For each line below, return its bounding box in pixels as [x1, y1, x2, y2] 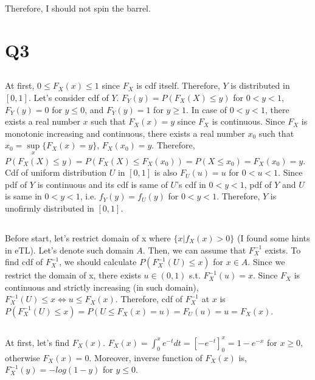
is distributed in [230, 79, 290, 92]
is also [154, 166, 178, 179]
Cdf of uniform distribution [5, 166, 107, 179]
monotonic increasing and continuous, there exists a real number [5, 126, 245, 139]
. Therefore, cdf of [115, 292, 182, 305]
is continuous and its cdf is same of [37, 178, 168, 190]
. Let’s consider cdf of [28, 91, 109, 103]
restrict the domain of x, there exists [5, 269, 141, 282]
